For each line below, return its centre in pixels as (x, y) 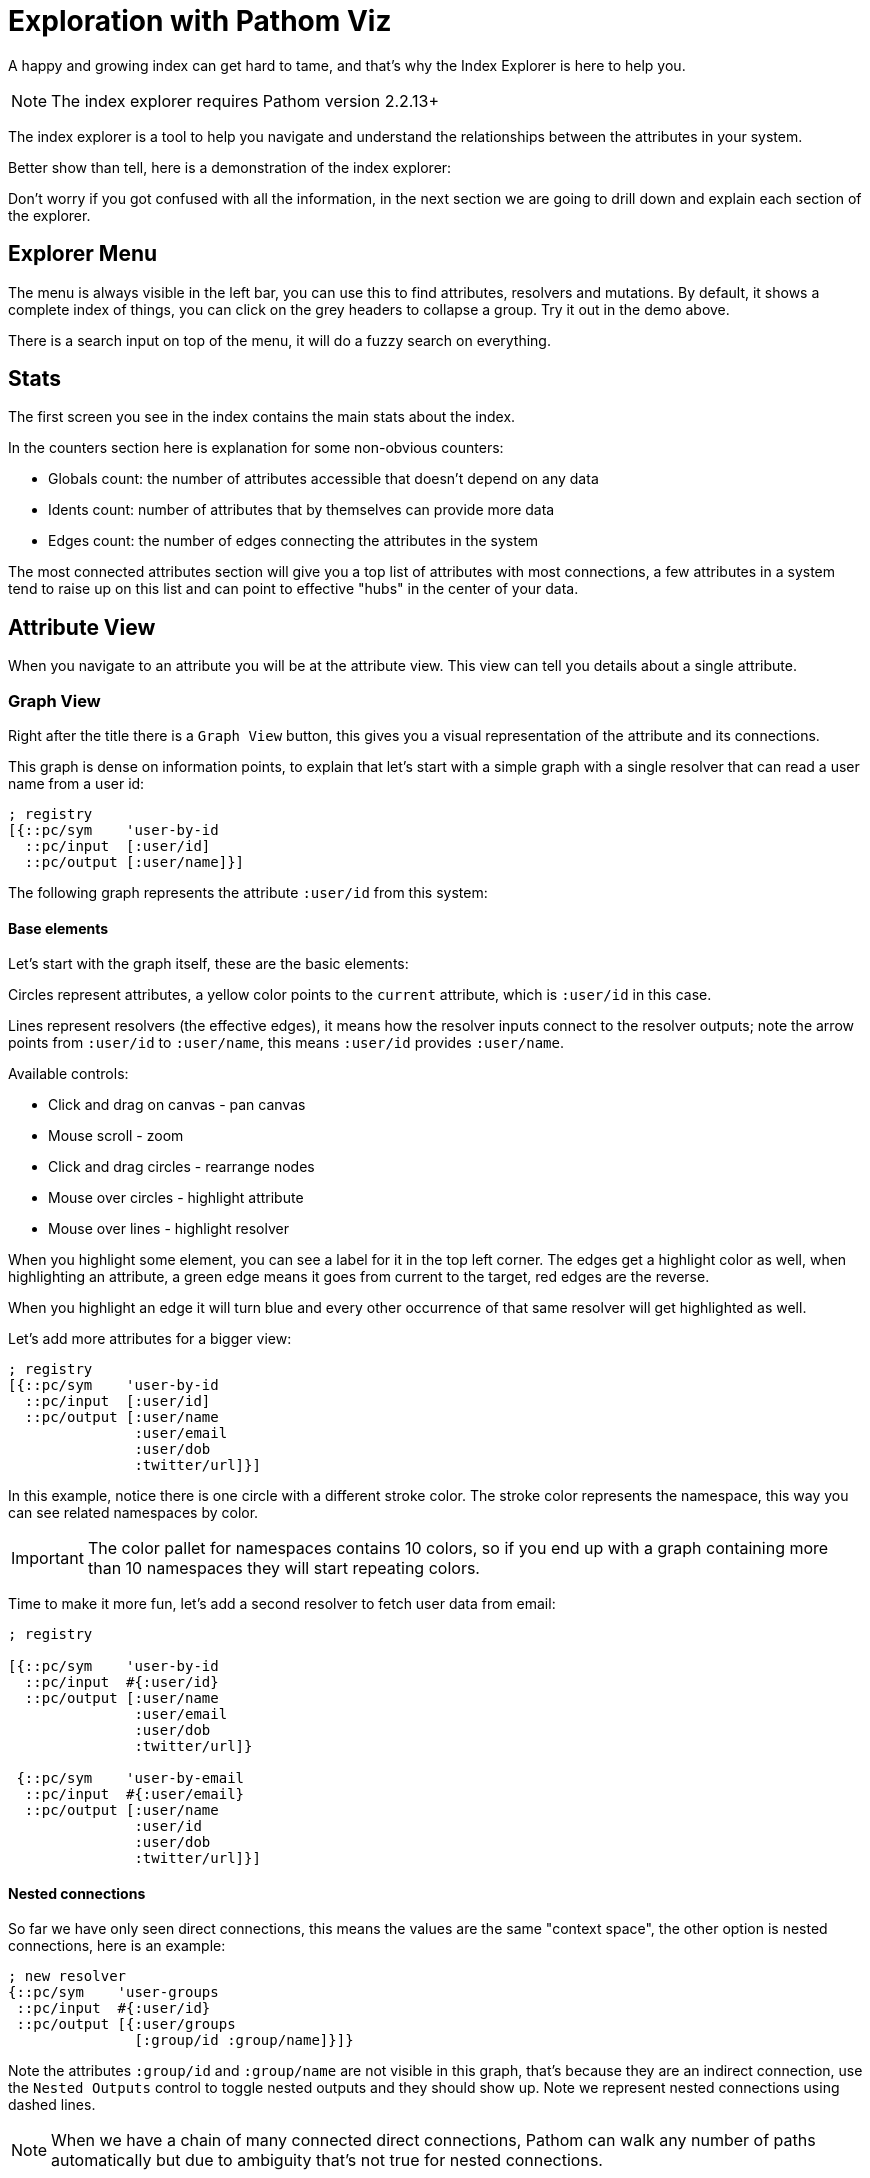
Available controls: (68, 1074)
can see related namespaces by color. (133, 1513)
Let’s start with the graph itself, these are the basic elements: (208, 964)
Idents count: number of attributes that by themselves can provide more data (301, 510)
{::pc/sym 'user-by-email (130, 1778)
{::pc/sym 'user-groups (113, 1992)
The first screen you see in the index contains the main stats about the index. (262, 417)
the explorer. (49, 215)
